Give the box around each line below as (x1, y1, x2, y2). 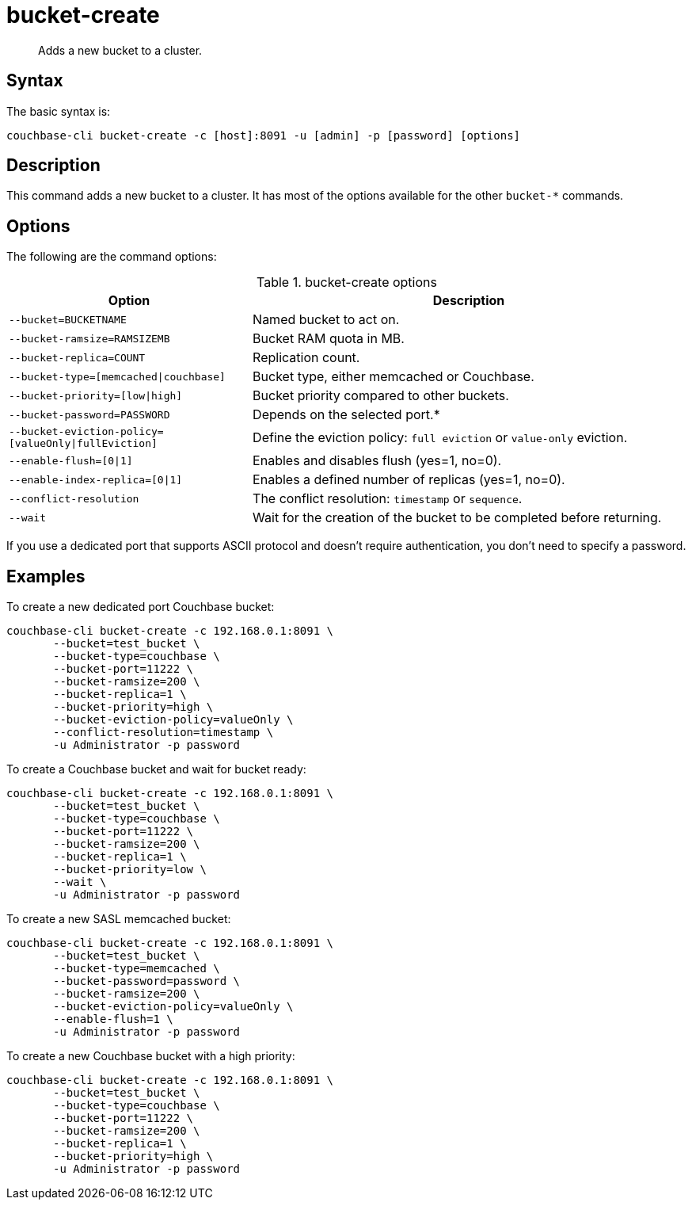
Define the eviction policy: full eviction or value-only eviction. (253, 429, 628, 446)
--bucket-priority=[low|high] (9, 389, 183, 402)
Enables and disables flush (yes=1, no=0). (253, 452, 502, 469)
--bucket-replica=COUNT (9, 351, 146, 364)
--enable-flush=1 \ (53, 1013, 173, 1026)
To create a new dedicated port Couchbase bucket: (6, 600, 275, 614)
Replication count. (253, 349, 360, 366)
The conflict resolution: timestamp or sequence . (253, 490, 523, 507)
